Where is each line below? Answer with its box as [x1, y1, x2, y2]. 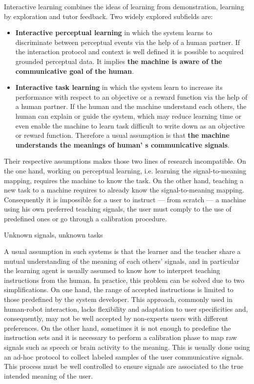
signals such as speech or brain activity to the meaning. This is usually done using [4, 342, 250, 352]
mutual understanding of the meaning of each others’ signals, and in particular [4, 256, 239, 266]
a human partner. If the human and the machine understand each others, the [15, 101, 247, 111]
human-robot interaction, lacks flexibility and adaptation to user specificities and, [4, 303, 248, 314]
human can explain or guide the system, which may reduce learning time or [15, 110, 242, 121]
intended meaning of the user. [4, 370, 93, 381]
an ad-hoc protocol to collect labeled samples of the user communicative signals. [4, 351, 244, 362]
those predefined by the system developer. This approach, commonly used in [4, 294, 233, 304]
